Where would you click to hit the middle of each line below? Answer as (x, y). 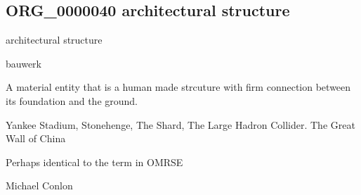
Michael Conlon (39, 185)
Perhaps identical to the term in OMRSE (94, 162)
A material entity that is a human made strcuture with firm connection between (178, 87)
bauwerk (24, 63)
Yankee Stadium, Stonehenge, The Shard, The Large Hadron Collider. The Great (180, 124)
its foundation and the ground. (72, 100)
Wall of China (36, 138)
